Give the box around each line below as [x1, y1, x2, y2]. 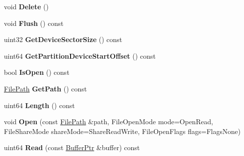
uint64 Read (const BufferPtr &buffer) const [4, 142, 140, 153]
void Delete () [4, 1, 49, 11]
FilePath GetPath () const [4, 83, 87, 93]
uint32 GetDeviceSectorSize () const [4, 34, 122, 45]
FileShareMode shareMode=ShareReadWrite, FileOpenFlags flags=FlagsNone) [4, 126, 241, 136]
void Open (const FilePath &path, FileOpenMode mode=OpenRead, [4, 116, 213, 127]
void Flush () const [4, 18, 64, 28]
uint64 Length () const [4, 100, 75, 110]
